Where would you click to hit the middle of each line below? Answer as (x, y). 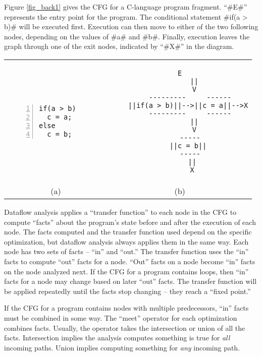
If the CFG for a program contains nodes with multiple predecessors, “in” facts (126, 308)
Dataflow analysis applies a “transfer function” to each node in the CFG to (120, 212)
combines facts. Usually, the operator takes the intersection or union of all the (125, 328)
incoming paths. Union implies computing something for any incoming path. (122, 347)
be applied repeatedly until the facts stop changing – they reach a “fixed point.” (127, 291)
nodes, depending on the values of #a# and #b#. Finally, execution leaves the (127, 36)
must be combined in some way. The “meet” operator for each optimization (121, 317)
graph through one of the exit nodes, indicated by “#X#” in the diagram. (119, 46)
